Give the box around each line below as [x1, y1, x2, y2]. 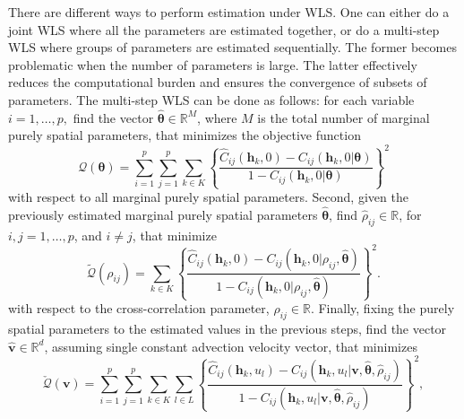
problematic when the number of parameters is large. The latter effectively [8, 55, 417, 74]
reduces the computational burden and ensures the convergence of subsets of [8, 73, 427, 92]
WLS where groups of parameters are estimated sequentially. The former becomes [8, 38, 457, 57]
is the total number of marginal [257, 108, 430, 127]
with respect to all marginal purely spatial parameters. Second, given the [8, 188, 408, 206]
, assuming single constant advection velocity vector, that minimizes [44, 336, 417, 355]
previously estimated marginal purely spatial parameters [8, 205, 318, 223]
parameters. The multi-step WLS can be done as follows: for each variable [8, 90, 415, 109]
